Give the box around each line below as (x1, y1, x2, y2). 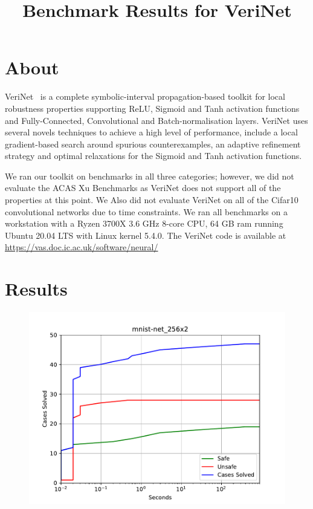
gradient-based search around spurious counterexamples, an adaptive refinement (5, 137, 301, 150)
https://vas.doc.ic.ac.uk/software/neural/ (5, 241, 158, 253)
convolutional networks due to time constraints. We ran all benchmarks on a (5, 205, 288, 218)
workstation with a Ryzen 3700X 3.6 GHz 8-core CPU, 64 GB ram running (5, 217, 283, 230)
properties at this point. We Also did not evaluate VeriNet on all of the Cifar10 (5, 193, 298, 206)
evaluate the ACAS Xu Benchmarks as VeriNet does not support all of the (5, 181, 281, 194)
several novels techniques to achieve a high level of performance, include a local (5, 126, 298, 138)
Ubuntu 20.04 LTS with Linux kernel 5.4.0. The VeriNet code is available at (5, 229, 286, 241)
